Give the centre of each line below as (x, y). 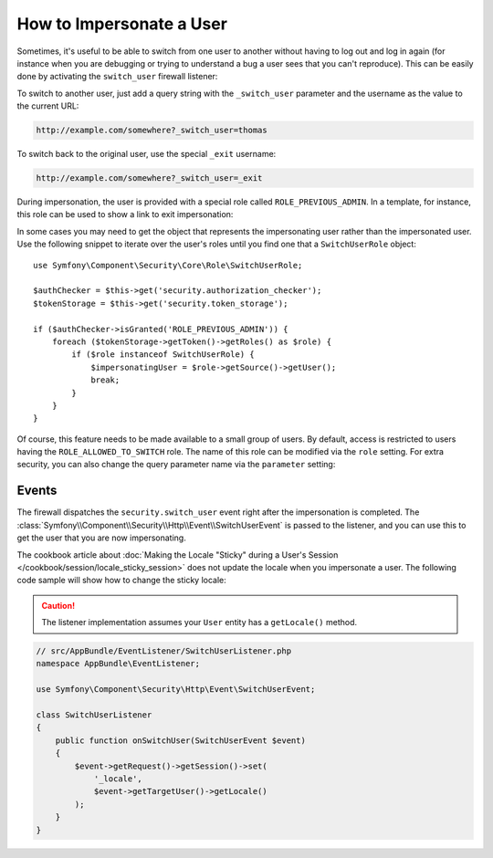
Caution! (58, 605)
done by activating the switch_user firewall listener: (117, 77)
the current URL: (48, 106)
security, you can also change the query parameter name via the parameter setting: (176, 465)
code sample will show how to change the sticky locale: (122, 581)
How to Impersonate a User (122, 24)
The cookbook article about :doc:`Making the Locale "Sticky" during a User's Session (178, 555)
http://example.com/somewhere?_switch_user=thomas (152, 131)
